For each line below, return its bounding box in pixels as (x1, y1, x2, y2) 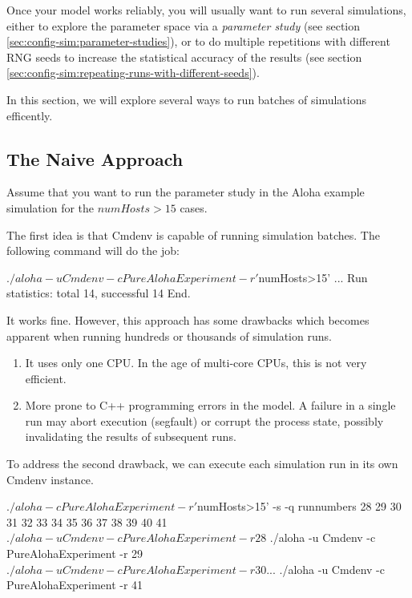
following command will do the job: (6, 242, 180, 259)
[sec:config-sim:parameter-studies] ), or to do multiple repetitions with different (6, 33, 390, 50)
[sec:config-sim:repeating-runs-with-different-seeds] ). (6, 64, 260, 81)
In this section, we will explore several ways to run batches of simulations (6, 91, 366, 107)
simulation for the (6, 199, 95, 216)
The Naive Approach (6, 146, 184, 171)
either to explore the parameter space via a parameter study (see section (6, 17, 361, 34)
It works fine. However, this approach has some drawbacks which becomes (6, 311, 370, 328)
